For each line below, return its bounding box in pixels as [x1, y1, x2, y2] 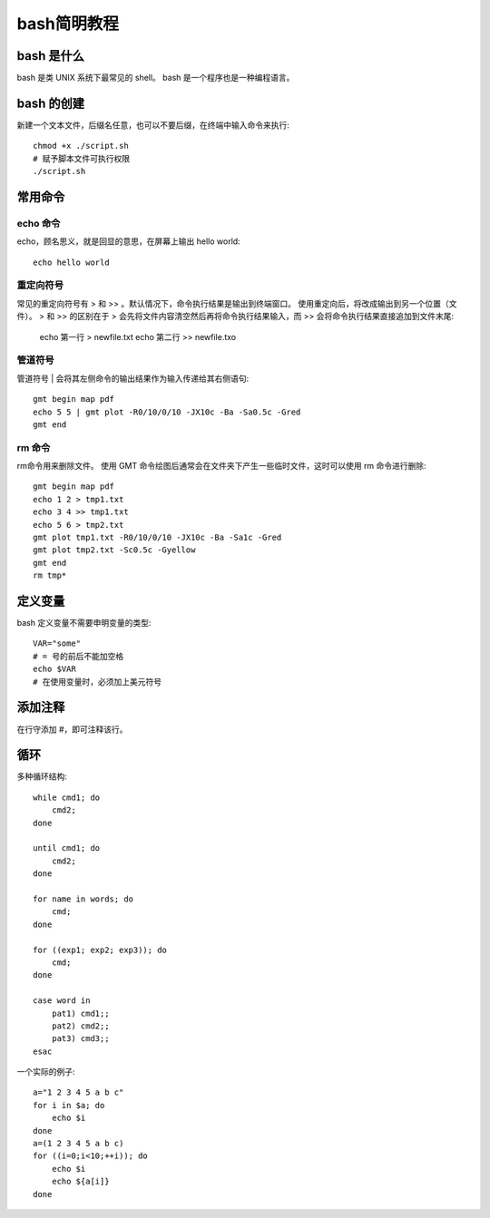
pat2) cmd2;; [51, 1020, 110, 1031]
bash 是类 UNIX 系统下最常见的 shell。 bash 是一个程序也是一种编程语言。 [16, 73, 295, 83]
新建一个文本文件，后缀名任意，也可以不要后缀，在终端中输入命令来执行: [16, 119, 290, 131]
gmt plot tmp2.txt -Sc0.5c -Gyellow [33, 545, 196, 555]
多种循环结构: [16, 771, 68, 782]
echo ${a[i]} [51, 1176, 110, 1187]
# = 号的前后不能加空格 [33, 651, 124, 661]
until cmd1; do [33, 843, 101, 853]
